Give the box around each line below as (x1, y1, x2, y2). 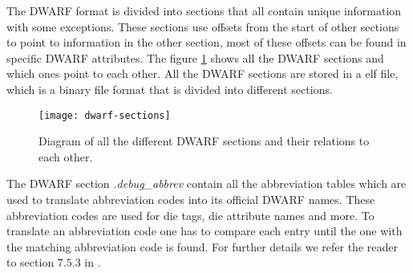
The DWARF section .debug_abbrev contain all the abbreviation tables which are (6, 175, 407, 192)
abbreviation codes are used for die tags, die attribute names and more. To (6, 206, 375, 223)
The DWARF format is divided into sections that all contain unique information (6, 2, 402, 18)
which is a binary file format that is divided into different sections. (6, 80, 333, 97)
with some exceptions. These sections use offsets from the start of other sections (6, 18, 399, 35)
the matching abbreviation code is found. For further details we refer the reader (6, 238, 398, 255)
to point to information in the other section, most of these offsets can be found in (6, 34, 407, 51)
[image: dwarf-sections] (38, 109, 171, 121)
